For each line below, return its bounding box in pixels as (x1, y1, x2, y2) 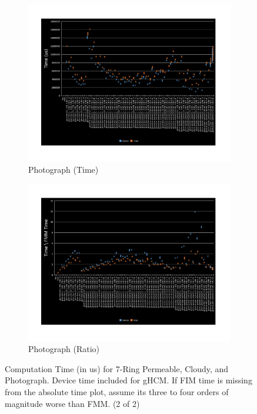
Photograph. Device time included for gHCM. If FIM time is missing (5, 374, 252, 386)
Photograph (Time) (28, 163, 99, 176)
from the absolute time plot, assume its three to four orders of (5, 386, 229, 397)
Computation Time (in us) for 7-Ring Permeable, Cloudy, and (5, 362, 229, 374)
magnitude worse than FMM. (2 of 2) (5, 397, 140, 409)
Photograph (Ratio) (28, 343, 100, 355)
